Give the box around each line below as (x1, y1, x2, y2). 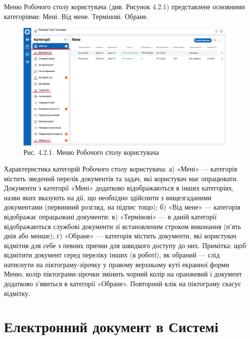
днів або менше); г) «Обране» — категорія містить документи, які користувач (4, 231, 237, 241)
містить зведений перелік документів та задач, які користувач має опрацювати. (4, 173, 238, 183)
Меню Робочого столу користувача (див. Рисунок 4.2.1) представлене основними (4, 1, 245, 11)
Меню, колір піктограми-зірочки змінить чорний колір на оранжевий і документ (4, 269, 242, 279)
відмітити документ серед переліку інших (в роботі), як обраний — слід (4, 250, 220, 260)
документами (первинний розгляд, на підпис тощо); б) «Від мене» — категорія (4, 202, 241, 212)
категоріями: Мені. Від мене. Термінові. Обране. (4, 11, 148, 21)
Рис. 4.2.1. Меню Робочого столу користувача (23, 147, 159, 157)
